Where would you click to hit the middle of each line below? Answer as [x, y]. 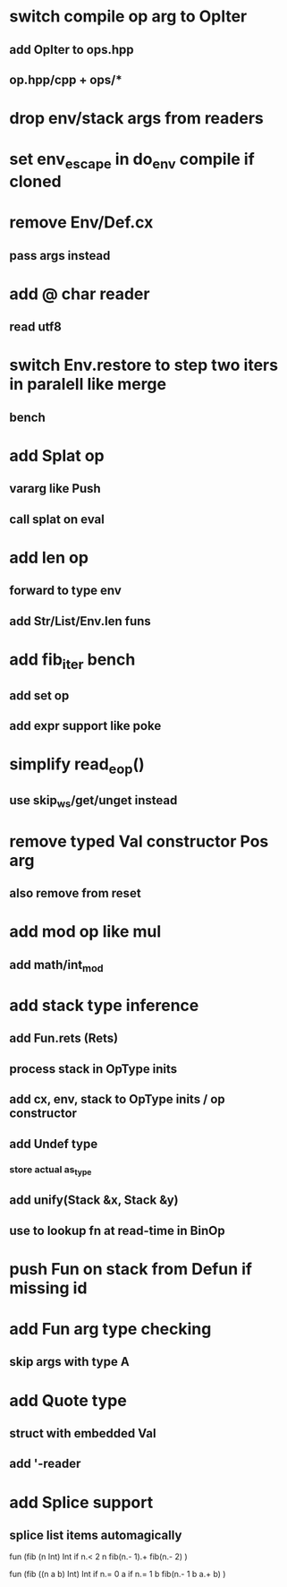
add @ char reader [80, 294]
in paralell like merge [88, 385]
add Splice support [81, 1502]
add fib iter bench [72, 661]
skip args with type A [69, 1362]
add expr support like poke [85, 726]
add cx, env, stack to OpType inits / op [117, 1099]
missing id [48, 1288]
